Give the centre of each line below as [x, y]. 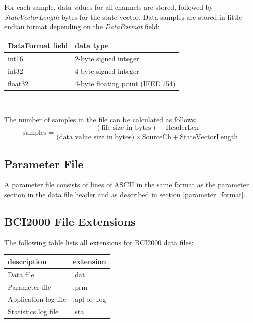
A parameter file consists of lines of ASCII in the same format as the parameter [127, 184]
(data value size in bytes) [95, 138]
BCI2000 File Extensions [70, 221]
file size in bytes [126, 128]
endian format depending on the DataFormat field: [82, 26]
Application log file [37, 299]
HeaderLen [182, 128]
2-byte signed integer [107, 58]
